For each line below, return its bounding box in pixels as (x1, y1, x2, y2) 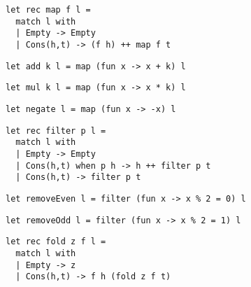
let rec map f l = (6, 5, 91, 15)
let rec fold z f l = (6, 237, 106, 247)
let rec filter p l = (6, 125, 106, 136)
